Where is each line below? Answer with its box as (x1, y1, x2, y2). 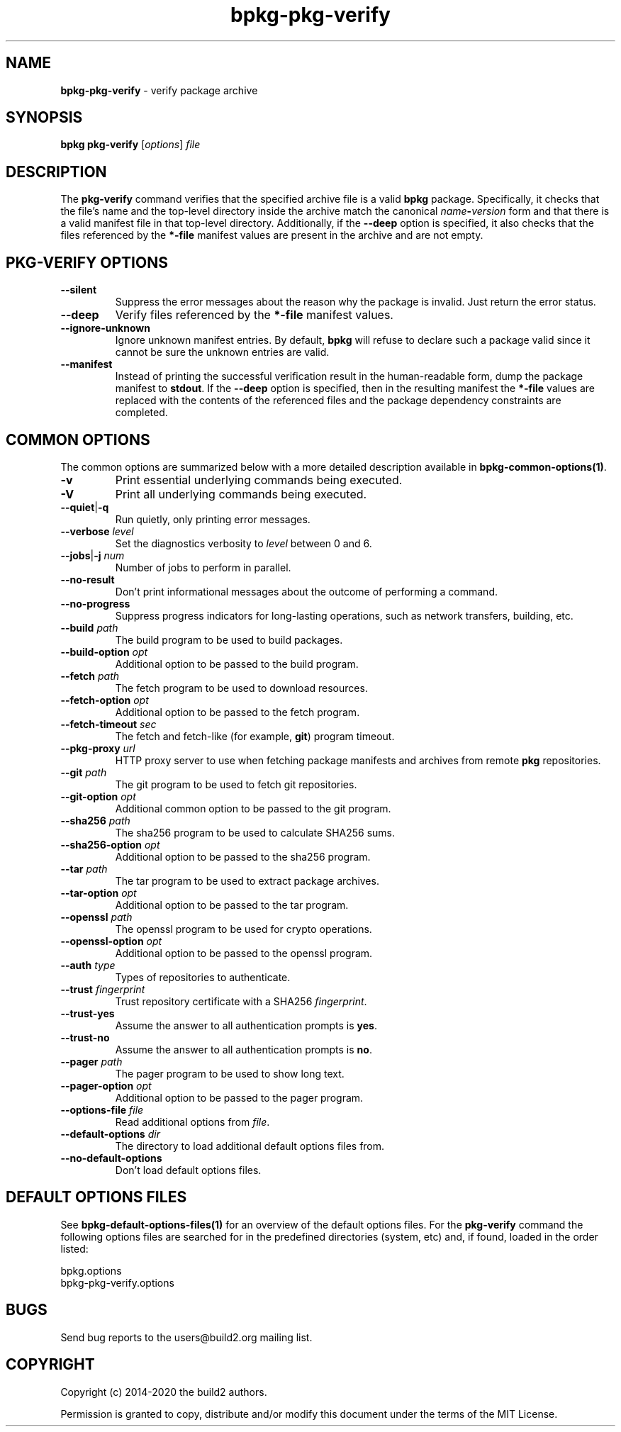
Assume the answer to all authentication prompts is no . (115, 1043, 372, 1056)
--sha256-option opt (60, 838, 160, 851)
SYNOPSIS (6, 108, 83, 127)
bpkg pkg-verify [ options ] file (60, 138, 201, 151)
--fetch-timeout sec (60, 717, 157, 730)
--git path (60, 766, 107, 778)
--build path (60, 621, 118, 634)
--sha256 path (60, 814, 130, 827)
